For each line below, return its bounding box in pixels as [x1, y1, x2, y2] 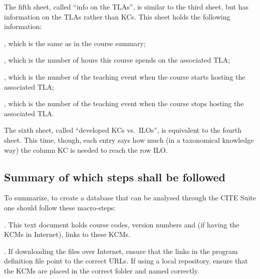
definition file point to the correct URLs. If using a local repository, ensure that [4, 255, 248, 266]
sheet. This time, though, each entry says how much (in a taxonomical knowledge [4, 134, 254, 145]
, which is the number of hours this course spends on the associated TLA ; [4, 55, 230, 65]
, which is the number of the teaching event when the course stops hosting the [4, 98, 244, 109]
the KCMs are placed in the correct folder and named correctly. [4, 265, 199, 275]
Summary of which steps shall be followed [4, 169, 225, 184]
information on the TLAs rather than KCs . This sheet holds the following [4, 11, 230, 22]
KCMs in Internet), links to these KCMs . [4, 229, 130, 239]
